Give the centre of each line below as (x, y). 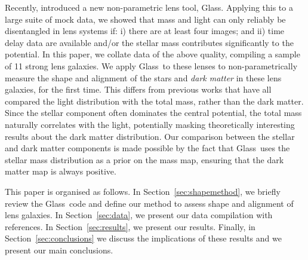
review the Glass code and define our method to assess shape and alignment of (149, 203)
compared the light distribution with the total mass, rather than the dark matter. (154, 101)
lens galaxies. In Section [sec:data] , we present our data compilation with (139, 215)
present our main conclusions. (59, 250)
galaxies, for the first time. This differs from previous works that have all (138, 89)
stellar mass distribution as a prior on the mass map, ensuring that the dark (144, 159)
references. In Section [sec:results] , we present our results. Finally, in (130, 226)
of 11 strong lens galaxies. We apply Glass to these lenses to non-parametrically (151, 65)
